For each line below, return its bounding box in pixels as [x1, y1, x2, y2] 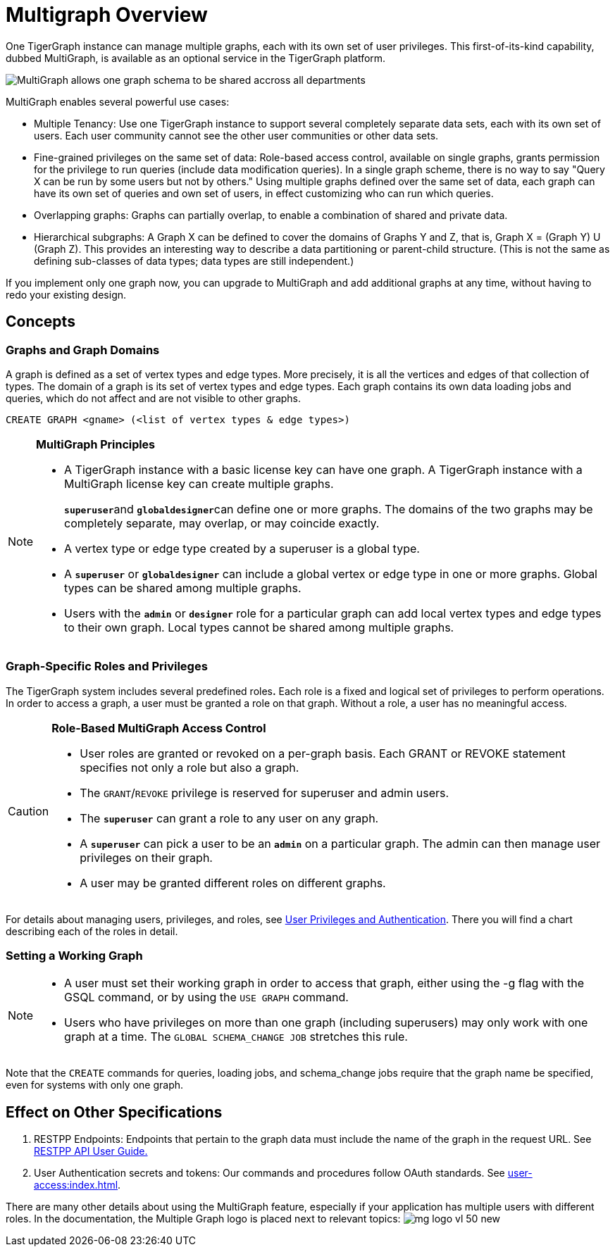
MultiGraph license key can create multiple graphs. [64, 476, 334, 491]
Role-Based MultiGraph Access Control [51, 720, 266, 735]
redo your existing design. [6, 288, 127, 301]
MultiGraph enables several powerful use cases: [6, 95, 230, 108]
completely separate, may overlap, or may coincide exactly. [64, 515, 380, 530]
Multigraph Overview [6, 3, 208, 27]
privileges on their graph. [80, 850, 213, 865]
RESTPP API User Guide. [34, 1145, 148, 1158]
